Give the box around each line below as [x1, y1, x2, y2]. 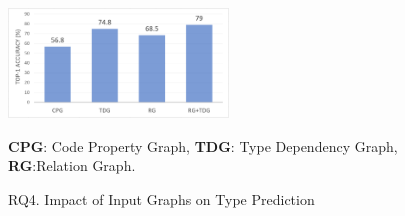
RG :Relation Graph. [8, 155, 136, 176]
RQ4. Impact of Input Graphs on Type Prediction [8, 188, 315, 209]
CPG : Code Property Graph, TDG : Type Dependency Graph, [8, 135, 398, 156]
